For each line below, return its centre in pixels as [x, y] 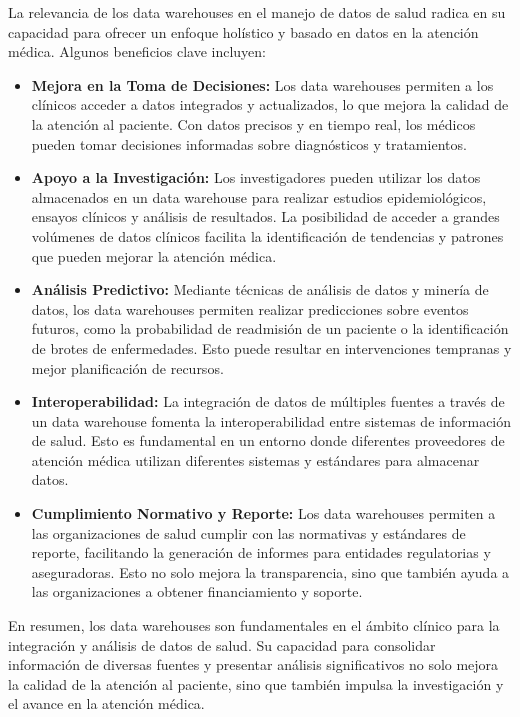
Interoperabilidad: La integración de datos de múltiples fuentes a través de [268, 401]
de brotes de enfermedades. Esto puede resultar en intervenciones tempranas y [271, 347]
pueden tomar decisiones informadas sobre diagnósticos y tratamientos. [249, 143]
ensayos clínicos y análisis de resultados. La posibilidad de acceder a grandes [265, 216]
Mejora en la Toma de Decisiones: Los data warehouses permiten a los [262, 84]
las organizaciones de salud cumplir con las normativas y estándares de [248, 532]
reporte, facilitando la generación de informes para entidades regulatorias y [261, 552]
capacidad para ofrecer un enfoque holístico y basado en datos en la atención [243, 31]
